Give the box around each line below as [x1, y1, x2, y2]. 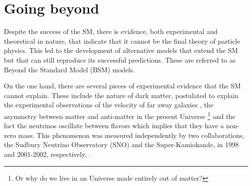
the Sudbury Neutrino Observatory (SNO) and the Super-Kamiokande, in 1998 [4, 139, 239, 150]
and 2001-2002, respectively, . [4, 149, 91, 159]
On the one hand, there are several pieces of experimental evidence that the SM [4, 81, 241, 91]
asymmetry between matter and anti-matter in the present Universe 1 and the [4, 109, 236, 121]
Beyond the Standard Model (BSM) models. [4, 64, 135, 74]
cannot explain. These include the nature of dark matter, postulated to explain [4, 90, 238, 100]
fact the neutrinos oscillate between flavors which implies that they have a [4, 120, 224, 131]
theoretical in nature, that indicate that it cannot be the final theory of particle [4, 35, 240, 46]
